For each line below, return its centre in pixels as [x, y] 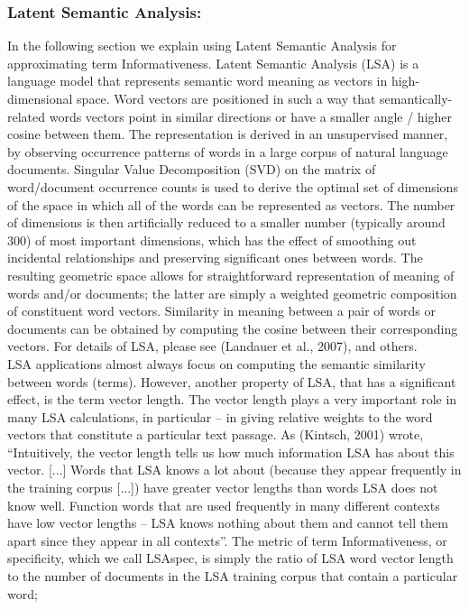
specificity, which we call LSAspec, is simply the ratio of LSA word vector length [230, 558]
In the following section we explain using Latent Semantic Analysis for [202, 46]
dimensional [40, 98]
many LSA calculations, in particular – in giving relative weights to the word [220, 416]
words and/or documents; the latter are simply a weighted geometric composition [232, 293]
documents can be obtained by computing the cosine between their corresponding [233, 328]
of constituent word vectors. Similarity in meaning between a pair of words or [221, 311]
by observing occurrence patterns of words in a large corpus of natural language [228, 151]
